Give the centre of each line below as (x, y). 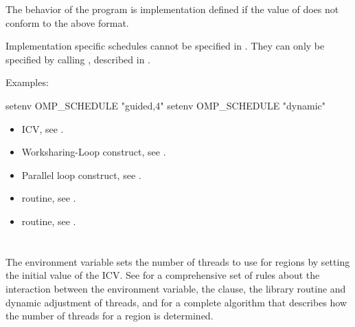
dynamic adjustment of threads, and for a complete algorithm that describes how (176, 302)
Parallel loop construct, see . (81, 175)
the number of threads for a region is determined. (110, 316)
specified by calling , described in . (78, 59)
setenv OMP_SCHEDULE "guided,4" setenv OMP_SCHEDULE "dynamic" (166, 105)
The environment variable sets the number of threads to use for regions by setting (178, 261)
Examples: (27, 82)
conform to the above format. (67, 22)
